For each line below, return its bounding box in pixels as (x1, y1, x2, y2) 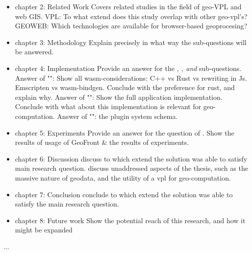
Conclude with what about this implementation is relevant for (15, 101, 202, 112)
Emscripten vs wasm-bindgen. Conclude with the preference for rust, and (15, 82, 235, 92)
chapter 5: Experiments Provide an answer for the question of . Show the (15, 127, 234, 138)
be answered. (15, 46, 54, 57)
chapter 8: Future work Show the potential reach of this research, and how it (15, 215, 246, 225)
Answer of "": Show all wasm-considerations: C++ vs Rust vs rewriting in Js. (15, 72, 247, 83)
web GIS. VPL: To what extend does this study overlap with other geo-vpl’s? (15, 11, 248, 21)
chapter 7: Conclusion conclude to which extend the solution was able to (15, 189, 233, 199)
